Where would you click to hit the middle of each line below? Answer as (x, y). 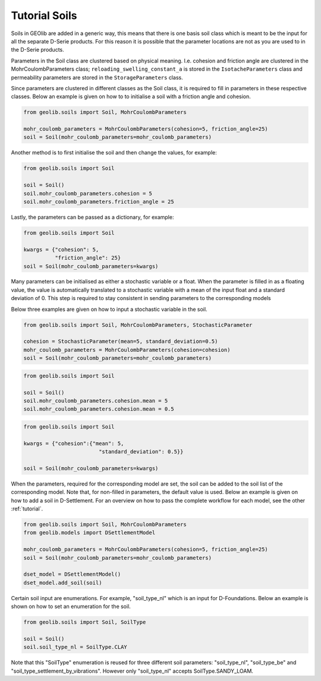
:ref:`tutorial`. (27, 509)
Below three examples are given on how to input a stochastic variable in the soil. (109, 309)
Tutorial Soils (44, 15)
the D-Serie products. (38, 50)
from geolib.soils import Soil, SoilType (85, 622)
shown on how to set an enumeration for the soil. (71, 607)
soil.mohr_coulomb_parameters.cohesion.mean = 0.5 (99, 409)
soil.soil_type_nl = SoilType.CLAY (75, 647)
